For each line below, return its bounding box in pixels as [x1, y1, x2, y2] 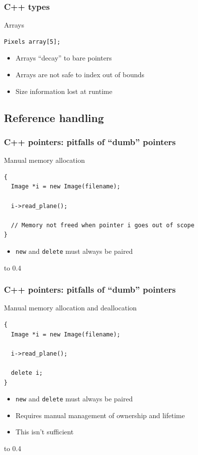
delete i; [11, 369, 43, 376]
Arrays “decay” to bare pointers [15, 53, 112, 63]
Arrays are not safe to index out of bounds [15, 69, 145, 79]
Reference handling [4, 110, 104, 125]
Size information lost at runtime [15, 86, 112, 96]
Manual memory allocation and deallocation [4, 303, 137, 313]
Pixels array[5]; [4, 38, 61, 45]
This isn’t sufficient [15, 426, 74, 437]
